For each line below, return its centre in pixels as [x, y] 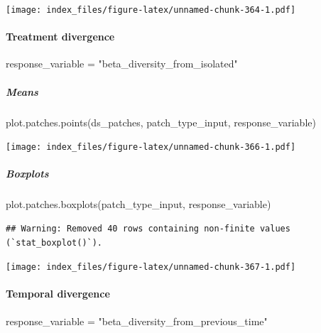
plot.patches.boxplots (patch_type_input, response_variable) [138, 204]
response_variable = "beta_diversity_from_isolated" [122, 64]
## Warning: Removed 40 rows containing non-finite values [148, 229]
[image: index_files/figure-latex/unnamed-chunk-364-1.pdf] [151, 10]
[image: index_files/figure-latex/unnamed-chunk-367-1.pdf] [151, 267]
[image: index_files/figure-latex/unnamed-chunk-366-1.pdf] [151, 147]
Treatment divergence [60, 37]
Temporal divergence [58, 294]
